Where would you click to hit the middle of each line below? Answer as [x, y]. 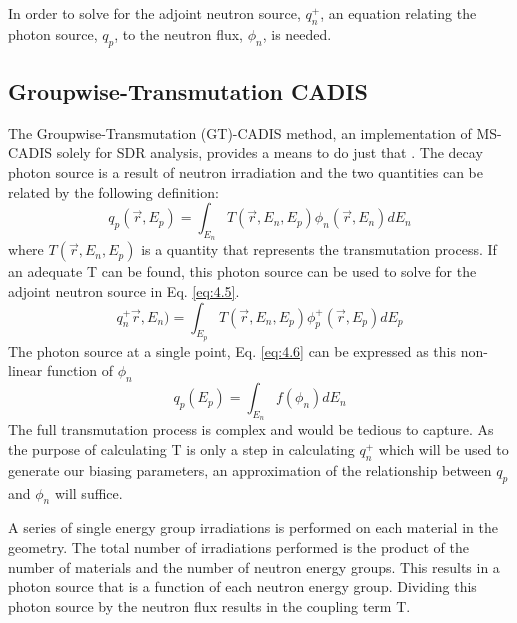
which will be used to [443, 448]
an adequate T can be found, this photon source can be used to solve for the [242, 271]
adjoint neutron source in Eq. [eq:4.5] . [124, 290]
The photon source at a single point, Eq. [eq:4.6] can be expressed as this [232, 350]
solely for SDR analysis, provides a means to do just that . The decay [269, 152]
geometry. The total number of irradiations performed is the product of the [238, 546]
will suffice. [88, 492]
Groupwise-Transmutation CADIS [188, 90]
